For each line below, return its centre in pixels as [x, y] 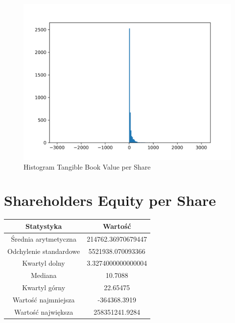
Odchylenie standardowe [44, 251]
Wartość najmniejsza [44, 299]
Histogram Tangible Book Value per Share [87, 166]
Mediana [44, 275]
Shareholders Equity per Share [110, 200]
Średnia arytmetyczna [44, 238]
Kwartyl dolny [44, 263]
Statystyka [44, 226]
